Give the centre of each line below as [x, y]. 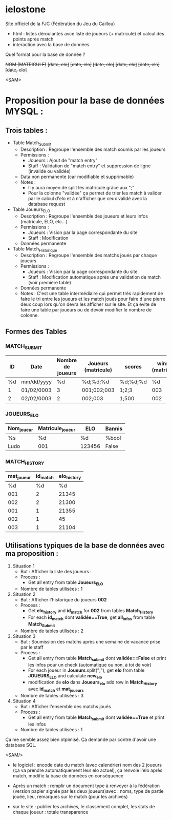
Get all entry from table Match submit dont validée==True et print [96, 718]
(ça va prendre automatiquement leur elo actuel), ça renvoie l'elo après [88, 770]
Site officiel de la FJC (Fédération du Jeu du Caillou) [60, 24]
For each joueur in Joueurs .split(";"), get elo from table [86, 670]
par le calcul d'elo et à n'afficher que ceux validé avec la [88, 198]
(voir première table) [50, 283]
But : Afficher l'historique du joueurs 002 [63, 600]
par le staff [32, 647]
